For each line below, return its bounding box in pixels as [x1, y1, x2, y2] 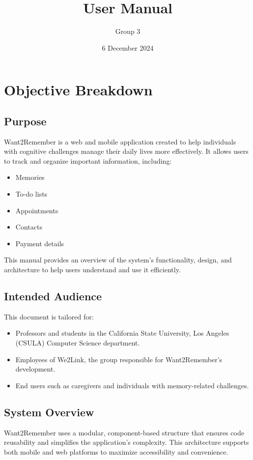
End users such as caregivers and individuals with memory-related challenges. [15, 380, 249, 390]
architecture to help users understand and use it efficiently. [4, 264, 181, 275]
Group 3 [115, 26, 141, 36]
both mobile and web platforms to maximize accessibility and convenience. [4, 446, 228, 457]
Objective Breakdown [4, 80, 153, 100]
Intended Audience [4, 288, 102, 304]
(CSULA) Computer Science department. [15, 338, 140, 348]
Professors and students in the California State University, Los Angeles [15, 328, 229, 338]
